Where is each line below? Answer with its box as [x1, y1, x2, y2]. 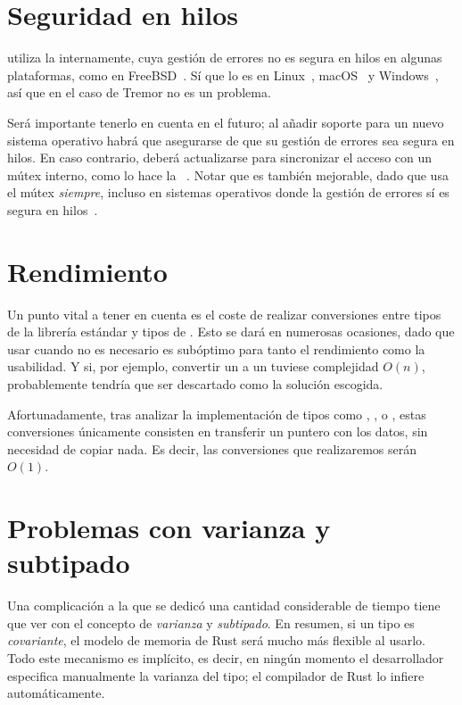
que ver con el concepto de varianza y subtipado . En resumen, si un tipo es [7, 613, 415, 632]
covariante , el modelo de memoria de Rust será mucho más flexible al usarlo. [7, 631, 425, 650]
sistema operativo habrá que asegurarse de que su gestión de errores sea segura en [7, 130, 455, 149]
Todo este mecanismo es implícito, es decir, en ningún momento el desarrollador [7, 649, 444, 668]
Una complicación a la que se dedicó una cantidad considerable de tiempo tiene [7, 596, 441, 615]
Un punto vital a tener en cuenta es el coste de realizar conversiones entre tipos [7, 304, 441, 323]
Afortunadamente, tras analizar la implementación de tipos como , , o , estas [7, 404, 426, 423]
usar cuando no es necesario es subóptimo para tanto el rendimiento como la [7, 339, 425, 358]
